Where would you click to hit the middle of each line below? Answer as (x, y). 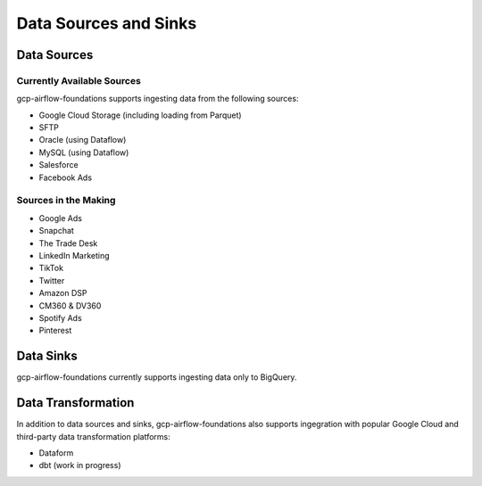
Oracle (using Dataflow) (83, 140)
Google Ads (60, 218)
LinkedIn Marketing (75, 255)
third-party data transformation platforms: (94, 436)
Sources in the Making (66, 201)
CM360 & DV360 (70, 305)
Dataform (56, 453)
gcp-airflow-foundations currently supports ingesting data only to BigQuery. (157, 377)
